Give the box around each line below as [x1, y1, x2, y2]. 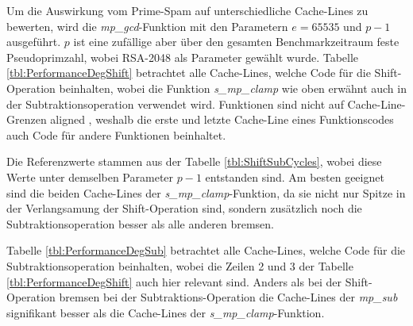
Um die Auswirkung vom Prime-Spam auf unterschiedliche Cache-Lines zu [6, 2, 369, 18]
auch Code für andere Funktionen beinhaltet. [6, 126, 226, 143]
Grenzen [6, 111, 47, 128]
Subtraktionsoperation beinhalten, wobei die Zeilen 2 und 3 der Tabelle [6, 257, 353, 274]
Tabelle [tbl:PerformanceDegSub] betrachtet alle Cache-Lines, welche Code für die [6, 242, 406, 259]
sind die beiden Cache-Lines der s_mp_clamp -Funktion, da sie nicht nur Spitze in [6, 184, 406, 201]
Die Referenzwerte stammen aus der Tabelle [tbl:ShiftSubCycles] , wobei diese [6, 153, 382, 170]
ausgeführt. [6, 33, 61, 50]
